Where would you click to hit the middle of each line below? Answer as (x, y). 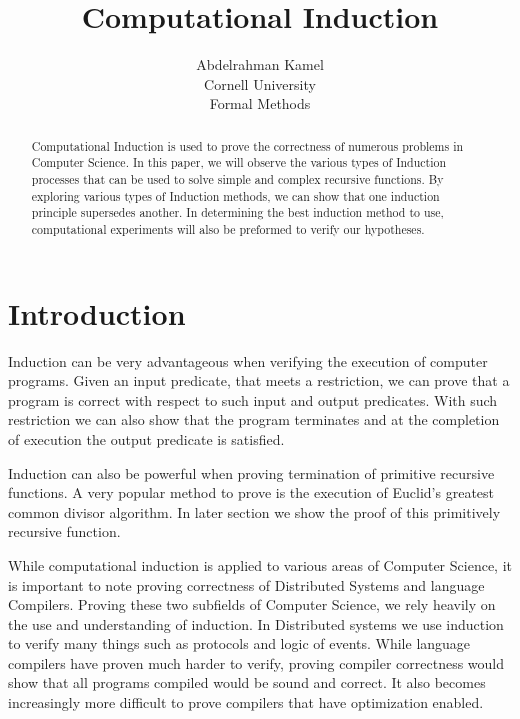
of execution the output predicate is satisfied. (146, 438)
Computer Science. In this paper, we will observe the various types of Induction (239, 162)
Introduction (97, 312)
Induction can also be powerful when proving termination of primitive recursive (251, 472)
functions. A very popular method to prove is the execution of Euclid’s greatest (251, 492)
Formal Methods (260, 103)
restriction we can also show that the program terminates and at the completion (254, 419)
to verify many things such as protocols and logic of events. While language (239, 643)
